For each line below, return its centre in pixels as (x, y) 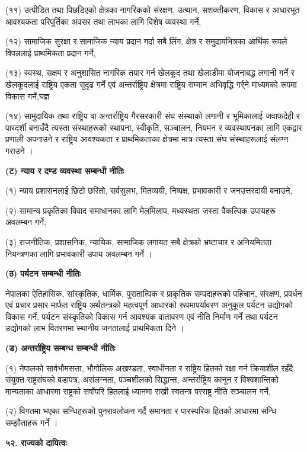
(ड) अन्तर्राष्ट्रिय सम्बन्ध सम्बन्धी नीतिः (60, 348)
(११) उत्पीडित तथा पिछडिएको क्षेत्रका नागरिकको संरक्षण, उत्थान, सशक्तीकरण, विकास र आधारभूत (153, 9)
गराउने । (19, 150)
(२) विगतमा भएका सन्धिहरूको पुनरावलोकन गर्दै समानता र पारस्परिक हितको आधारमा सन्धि (141, 411)
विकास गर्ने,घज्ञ (28, 96)
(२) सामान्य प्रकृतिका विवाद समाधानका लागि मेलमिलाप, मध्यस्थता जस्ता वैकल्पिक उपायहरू (140, 210)
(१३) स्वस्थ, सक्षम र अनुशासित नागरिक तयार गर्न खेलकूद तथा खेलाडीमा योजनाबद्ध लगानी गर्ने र (150, 73)
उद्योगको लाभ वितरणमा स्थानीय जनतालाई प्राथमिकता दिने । (95, 328)
